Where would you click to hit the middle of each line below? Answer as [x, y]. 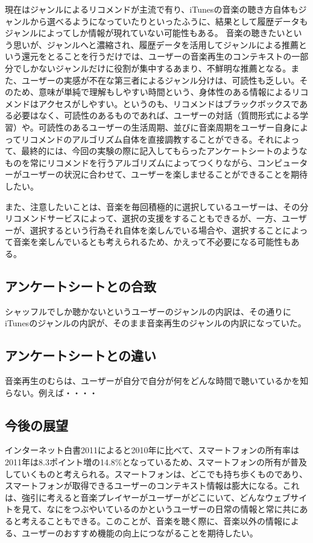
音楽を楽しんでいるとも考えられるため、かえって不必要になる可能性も [152, 242]
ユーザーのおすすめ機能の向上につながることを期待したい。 [140, 532]
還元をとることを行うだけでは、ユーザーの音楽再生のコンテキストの [156, 56]
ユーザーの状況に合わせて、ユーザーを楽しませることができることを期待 [165, 174]
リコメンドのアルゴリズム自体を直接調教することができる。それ [148, 139]
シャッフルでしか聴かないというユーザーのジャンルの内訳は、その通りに [148, 311]
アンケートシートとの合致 [81, 286]
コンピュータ [283, 162]
